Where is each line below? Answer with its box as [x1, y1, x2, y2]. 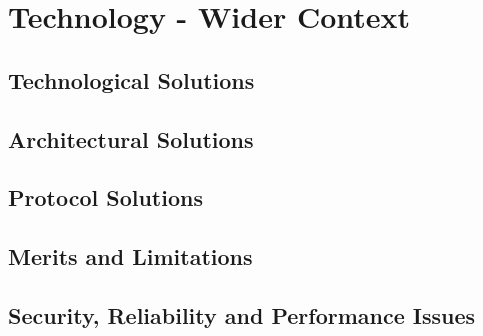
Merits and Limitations [8, 241, 253, 272]
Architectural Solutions [8, 123, 254, 154]
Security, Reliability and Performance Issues [8, 299, 476, 330]
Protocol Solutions [8, 182, 203, 213]
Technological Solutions [8, 64, 255, 95]
